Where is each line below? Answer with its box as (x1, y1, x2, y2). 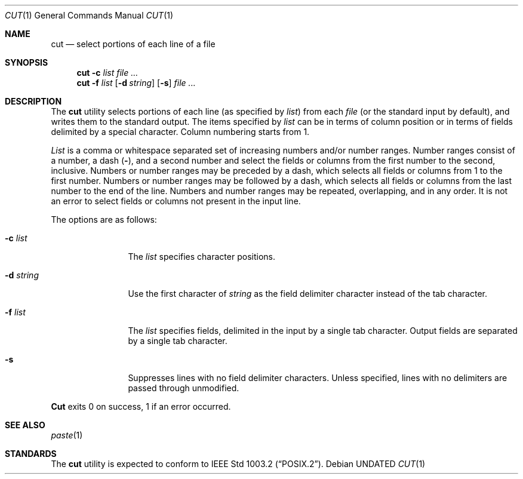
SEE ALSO (5, 420, 45, 430)
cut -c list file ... (76, 67, 139, 78)
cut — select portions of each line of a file (51, 39, 216, 49)
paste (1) (51, 430, 83, 440)
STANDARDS (5, 449, 57, 459)
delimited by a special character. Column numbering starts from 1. (51, 127, 310, 137)
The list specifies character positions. (128, 251, 275, 262)
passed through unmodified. (128, 383, 239, 393)
